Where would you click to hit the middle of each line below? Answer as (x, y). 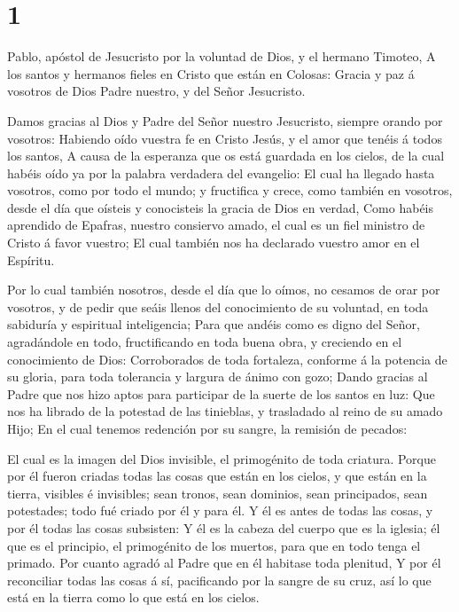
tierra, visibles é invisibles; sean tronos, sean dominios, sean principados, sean (218, 493)
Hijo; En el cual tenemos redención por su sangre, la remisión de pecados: (207, 428)
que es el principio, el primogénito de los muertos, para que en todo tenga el (214, 545)
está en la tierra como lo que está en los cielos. (133, 597)
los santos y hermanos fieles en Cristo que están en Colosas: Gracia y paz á (211, 73)
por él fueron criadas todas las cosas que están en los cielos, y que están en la (217, 476)
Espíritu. (31, 259)
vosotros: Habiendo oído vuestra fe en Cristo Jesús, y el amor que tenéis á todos (225, 138)
